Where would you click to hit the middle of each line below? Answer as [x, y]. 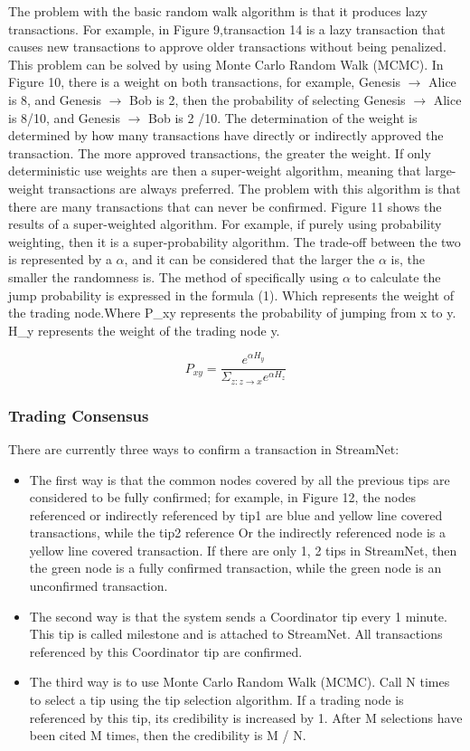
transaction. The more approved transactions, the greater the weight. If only [220, 152]
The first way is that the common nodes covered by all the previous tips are [240, 479]
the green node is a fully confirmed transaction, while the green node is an [235, 568]
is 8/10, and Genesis [64, 117]
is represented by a [60, 259]
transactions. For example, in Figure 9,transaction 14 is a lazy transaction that [227, 29]
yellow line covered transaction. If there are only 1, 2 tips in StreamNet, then [243, 550]
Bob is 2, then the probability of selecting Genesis [268, 99]
